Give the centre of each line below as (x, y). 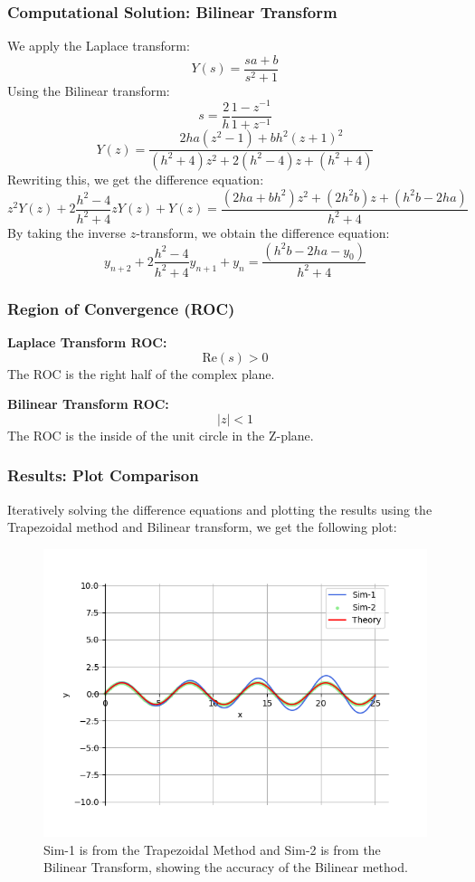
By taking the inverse (66, 232)
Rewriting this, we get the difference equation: (136, 179)
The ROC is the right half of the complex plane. (141, 373)
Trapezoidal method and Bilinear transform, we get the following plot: (202, 527)
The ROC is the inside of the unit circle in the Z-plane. (161, 435)
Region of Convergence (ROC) (121, 308)
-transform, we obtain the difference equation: (263, 232)
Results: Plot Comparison (103, 475)
